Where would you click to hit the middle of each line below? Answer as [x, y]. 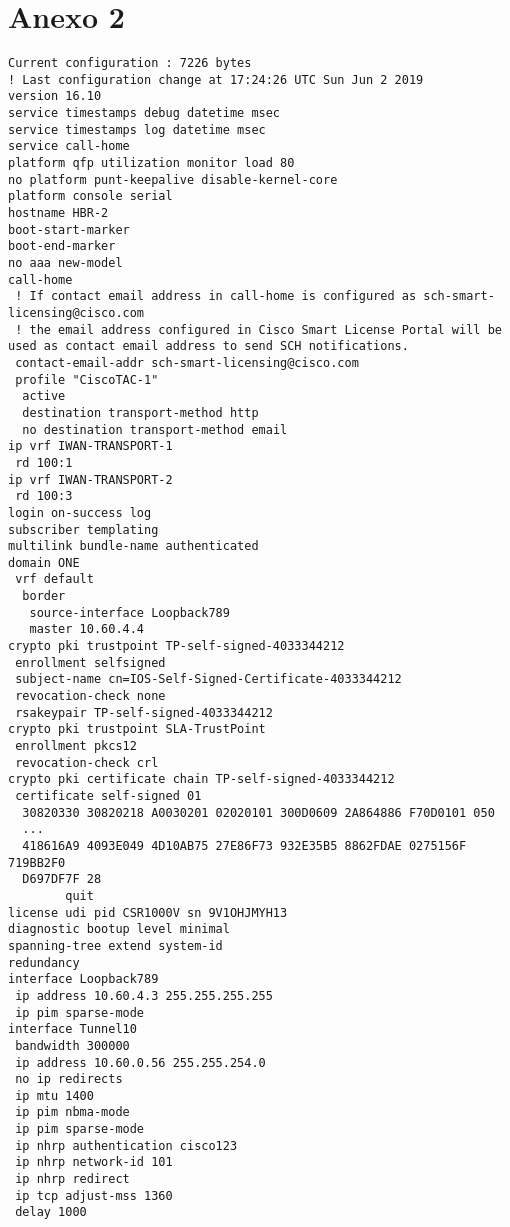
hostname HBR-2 [58, 213]
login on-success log [80, 512]
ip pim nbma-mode [72, 1112]
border [44, 596]
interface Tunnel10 [72, 1029]
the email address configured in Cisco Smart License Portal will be [265, 329]
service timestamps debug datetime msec [144, 113]
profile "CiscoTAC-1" [87, 379]
